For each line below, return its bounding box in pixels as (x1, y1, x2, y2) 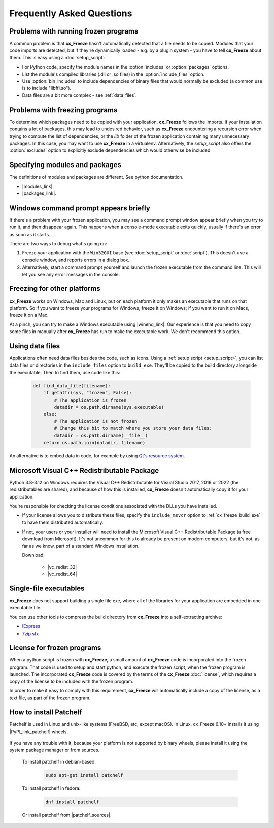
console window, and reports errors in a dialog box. (22, 257, 129, 263)
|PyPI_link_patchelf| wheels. (9, 728, 68, 735)
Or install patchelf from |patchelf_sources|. (22, 812, 112, 818)
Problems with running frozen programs (9, 27, 139, 36)
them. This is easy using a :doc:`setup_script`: (9, 54, 106, 60)
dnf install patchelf (45, 799, 99, 805)
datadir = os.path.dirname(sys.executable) (54, 404, 164, 410)
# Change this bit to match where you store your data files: (54, 425, 213, 432)
